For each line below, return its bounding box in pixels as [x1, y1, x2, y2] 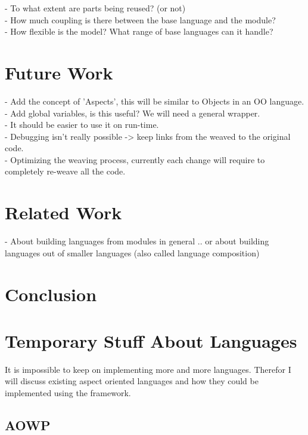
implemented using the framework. [5, 387, 131, 399]
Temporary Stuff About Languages [5, 328, 297, 353]
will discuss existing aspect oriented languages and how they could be [5, 375, 259, 387]
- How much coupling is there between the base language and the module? [5, 13, 276, 26]
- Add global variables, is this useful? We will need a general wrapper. [5, 106, 260, 119]
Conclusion [5, 281, 97, 306]
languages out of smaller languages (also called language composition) [5, 246, 260, 259]
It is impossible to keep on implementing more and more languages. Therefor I [5, 363, 291, 375]
